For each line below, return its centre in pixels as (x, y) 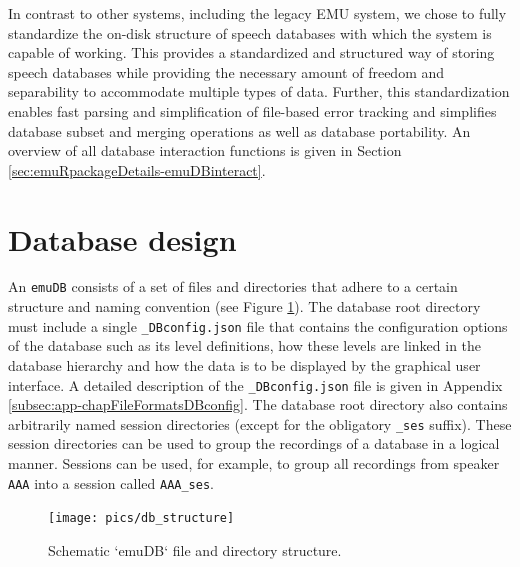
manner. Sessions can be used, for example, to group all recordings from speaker (254, 463)
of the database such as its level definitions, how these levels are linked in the (245, 345)
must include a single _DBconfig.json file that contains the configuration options (258, 325)
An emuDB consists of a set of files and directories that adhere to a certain (233, 286)
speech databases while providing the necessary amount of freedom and (226, 71)
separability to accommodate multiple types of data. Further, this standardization (259, 91)
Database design (122, 238)
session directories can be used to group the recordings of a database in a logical (254, 443)
